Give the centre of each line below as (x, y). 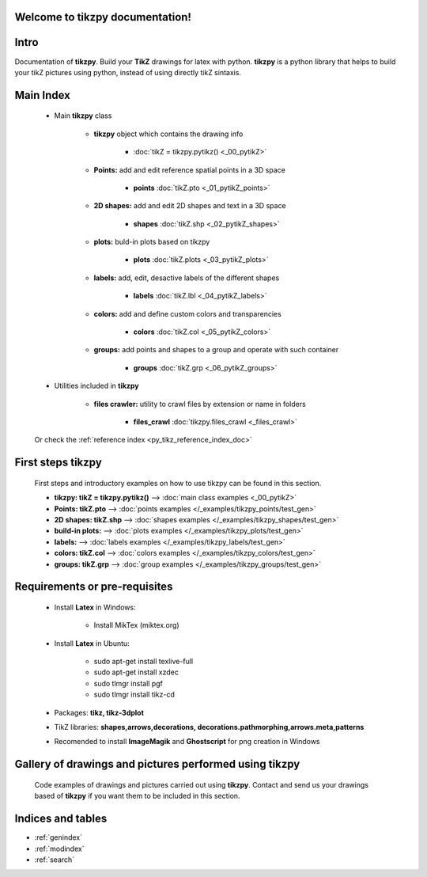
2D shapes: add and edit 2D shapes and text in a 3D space (190, 206)
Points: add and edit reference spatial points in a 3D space (190, 169)
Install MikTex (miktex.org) (136, 625)
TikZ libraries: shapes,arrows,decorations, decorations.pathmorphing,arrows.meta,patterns (209, 727)
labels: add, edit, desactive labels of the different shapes (187, 278)
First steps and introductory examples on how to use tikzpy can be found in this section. (178, 483)
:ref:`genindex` (59, 837)
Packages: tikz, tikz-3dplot (99, 712)
